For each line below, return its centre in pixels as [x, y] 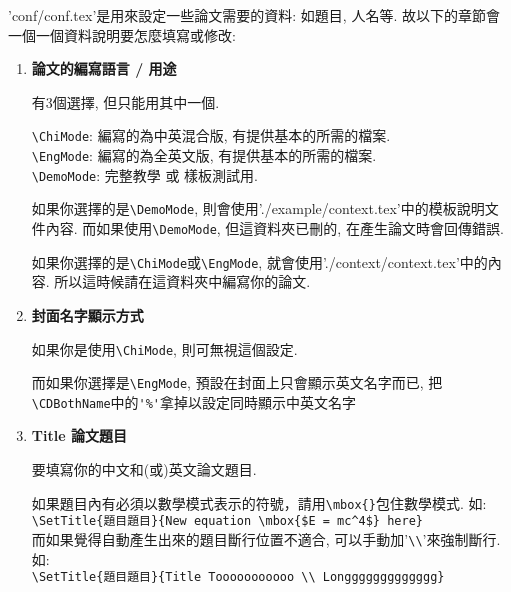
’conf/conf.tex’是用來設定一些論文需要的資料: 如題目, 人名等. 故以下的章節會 [254, 15]
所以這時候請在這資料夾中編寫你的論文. [182, 281]
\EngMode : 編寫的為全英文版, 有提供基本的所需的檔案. [204, 155]
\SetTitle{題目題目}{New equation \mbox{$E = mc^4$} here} [227, 521]
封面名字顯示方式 [87, 314]
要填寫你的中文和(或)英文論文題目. [144, 469]
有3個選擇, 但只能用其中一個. [125, 101]
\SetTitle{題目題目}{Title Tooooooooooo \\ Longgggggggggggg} [238, 577]
